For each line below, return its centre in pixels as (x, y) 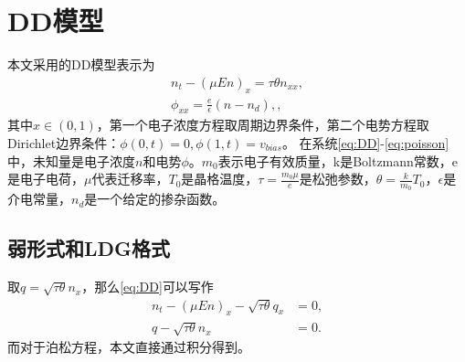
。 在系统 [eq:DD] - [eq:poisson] (365, 142)
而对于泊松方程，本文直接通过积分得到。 (129, 346)
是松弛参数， (338, 179)
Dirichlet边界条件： (64, 142)
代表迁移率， (130, 179)
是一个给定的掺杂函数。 (155, 199)
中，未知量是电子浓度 (71, 160)
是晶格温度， (220, 179)
